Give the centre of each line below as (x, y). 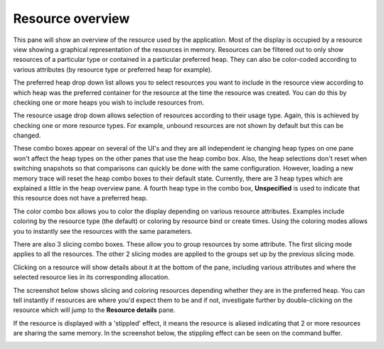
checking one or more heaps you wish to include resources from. (108, 102)
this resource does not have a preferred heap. (80, 198)
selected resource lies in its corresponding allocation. (91, 277)
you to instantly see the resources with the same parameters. (103, 231)
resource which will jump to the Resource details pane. (94, 310)
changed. (27, 136)
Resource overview (71, 18)
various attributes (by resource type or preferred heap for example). (113, 69)
